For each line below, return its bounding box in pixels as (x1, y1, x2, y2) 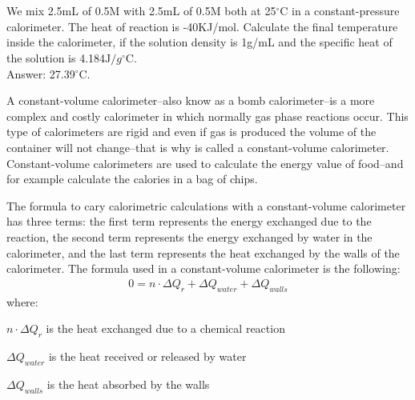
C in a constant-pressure (280, 2, 400, 19)
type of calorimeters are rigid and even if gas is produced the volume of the (6, 123, 377, 140)
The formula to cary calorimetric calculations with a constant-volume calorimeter (6, 197, 406, 214)
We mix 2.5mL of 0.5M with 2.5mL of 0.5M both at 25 (6, 2, 276, 19)
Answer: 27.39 (6, 65, 75, 82)
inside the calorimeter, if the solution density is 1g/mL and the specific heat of (6, 34, 393, 50)
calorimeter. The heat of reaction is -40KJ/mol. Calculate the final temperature (6, 18, 398, 34)
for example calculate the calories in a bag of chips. (6, 170, 258, 187)
